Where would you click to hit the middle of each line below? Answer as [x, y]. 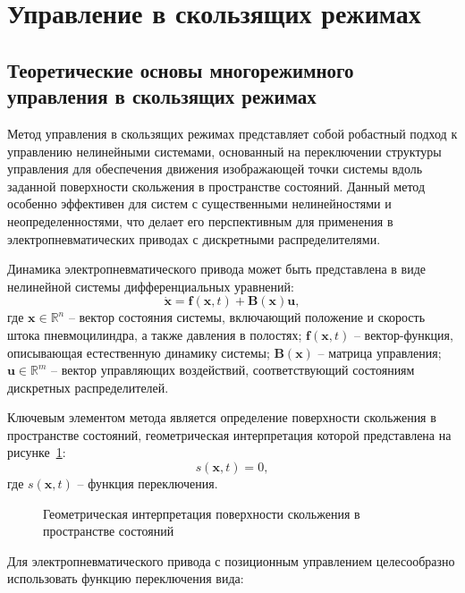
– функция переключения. [148, 483]
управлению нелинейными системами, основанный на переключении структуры [224, 151]
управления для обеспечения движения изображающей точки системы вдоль [215, 169]
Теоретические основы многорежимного [181, 69]
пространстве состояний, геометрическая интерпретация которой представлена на [229, 434]
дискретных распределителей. [88, 387]
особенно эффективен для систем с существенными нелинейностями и [199, 203]
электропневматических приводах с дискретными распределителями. [194, 238]
